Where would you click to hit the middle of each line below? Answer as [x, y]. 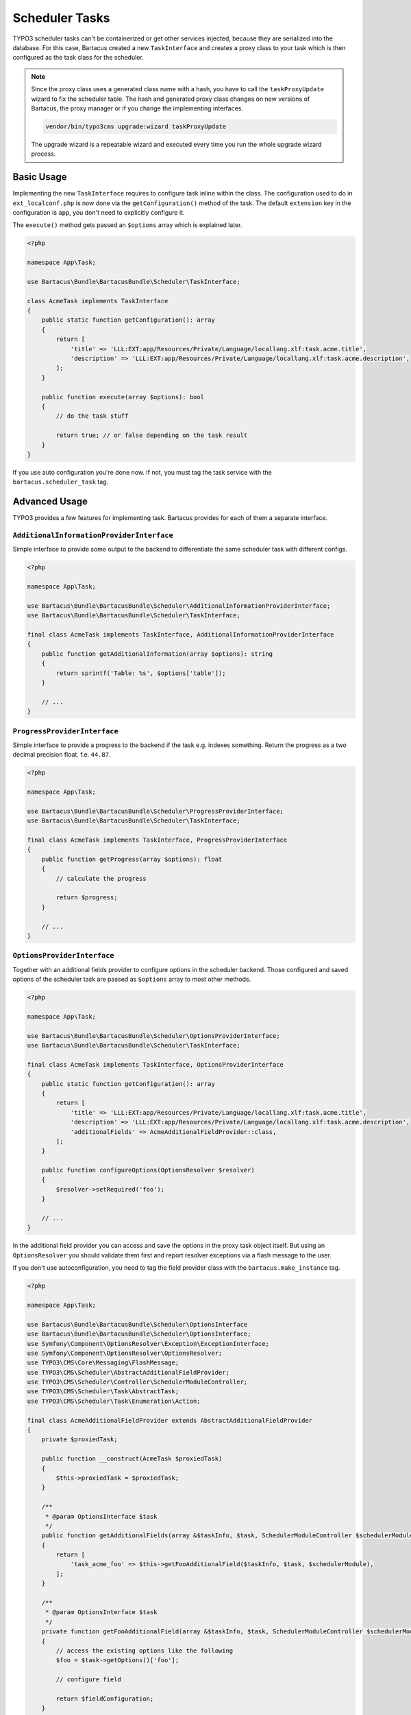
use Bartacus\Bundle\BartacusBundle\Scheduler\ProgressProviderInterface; [155, 811]
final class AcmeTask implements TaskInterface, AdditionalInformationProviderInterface [181, 635]
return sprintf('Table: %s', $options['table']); [141, 673]
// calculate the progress [101, 878]
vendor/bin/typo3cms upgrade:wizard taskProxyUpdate [136, 126]
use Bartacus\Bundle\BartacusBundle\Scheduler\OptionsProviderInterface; [153, 1036]
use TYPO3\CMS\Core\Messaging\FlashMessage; [103, 1363]
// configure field [88, 1680]
